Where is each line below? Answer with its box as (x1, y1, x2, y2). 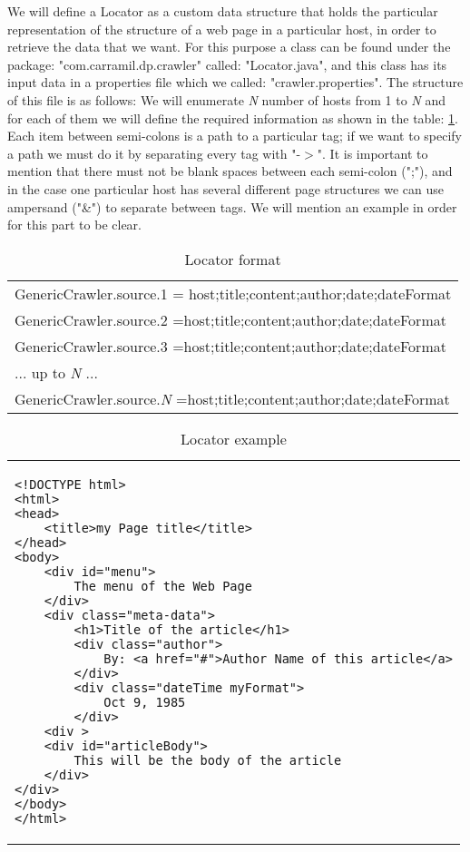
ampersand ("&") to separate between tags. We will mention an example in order (7, 197, 457, 216)
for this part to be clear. (7, 215, 142, 234)
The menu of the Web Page (73, 578, 252, 593)
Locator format (184, 248, 281, 269)
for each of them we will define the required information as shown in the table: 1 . (7, 108, 458, 127)
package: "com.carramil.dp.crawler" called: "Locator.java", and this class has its (7, 54, 447, 73)
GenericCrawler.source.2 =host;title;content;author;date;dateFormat (15, 308, 446, 330)
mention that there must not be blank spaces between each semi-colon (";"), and (7, 162, 453, 181)
